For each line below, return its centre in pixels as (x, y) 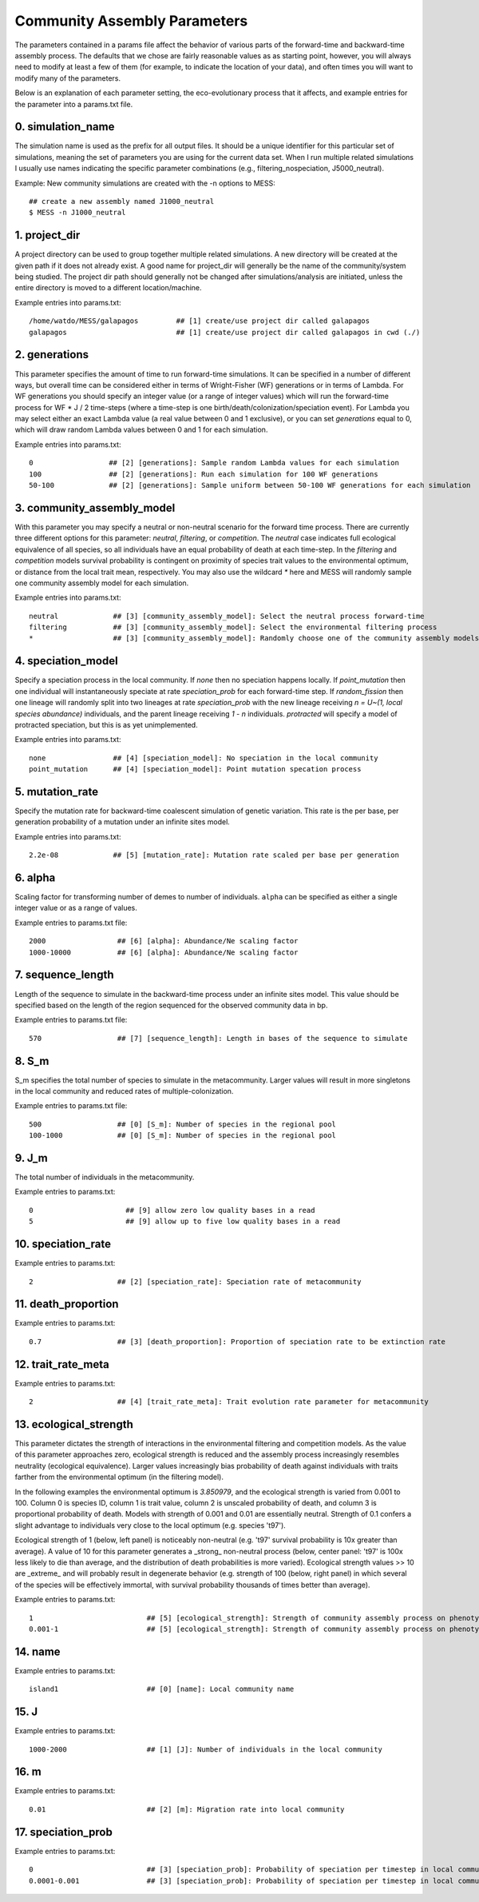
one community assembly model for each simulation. (102, 583)
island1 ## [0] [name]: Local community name (162, 1689)
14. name (38, 1651)
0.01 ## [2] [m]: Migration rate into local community (187, 1809)
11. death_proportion (67, 1304)
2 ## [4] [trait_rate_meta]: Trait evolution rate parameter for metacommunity (229, 1402)
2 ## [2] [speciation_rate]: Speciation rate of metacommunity (195, 1282)
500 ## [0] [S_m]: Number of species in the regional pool (183, 1124)
